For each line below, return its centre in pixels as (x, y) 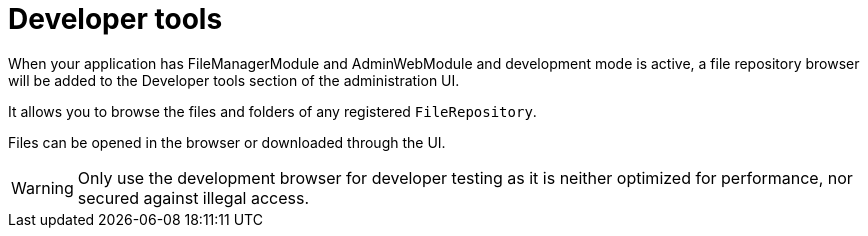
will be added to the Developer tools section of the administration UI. (234, 80)
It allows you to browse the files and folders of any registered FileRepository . (272, 111)
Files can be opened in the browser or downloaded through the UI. (227, 142)
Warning (42, 187)
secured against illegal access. (193, 197)
